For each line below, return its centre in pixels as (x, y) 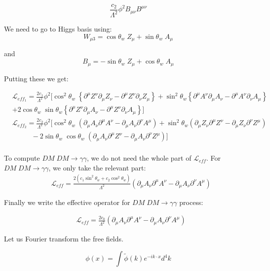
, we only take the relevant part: (97, 167)
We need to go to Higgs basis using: (58, 29)
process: (191, 202)
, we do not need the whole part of (139, 158)
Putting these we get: (36, 78)
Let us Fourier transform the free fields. (64, 239)
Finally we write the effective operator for (67, 202)
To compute (22, 158)
